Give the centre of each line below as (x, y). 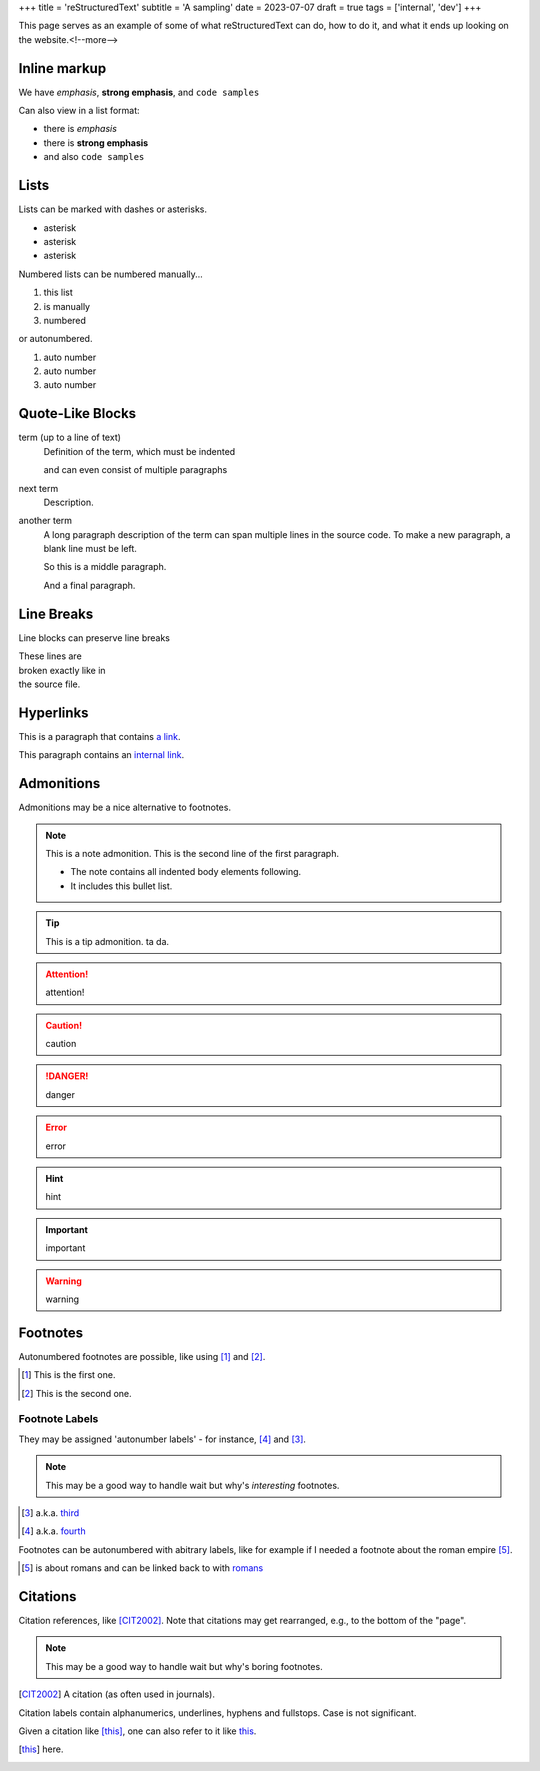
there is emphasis (80, 129)
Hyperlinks (53, 712)
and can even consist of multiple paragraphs (135, 470)
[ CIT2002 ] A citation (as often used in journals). (116, 1694)
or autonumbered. (55, 339)
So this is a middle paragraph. (105, 567)
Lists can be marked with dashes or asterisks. (112, 209)
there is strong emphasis (96, 142)
